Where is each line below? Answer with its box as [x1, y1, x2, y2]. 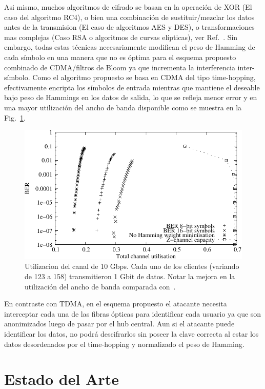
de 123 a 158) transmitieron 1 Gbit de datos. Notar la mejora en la [25, 270, 235, 281]
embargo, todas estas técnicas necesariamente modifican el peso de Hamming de [4, 42, 255, 52]
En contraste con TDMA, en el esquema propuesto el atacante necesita [4, 298, 227, 309]
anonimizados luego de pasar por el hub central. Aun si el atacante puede [4, 318, 235, 329]
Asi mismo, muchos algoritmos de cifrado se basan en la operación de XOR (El [4, 2, 252, 12]
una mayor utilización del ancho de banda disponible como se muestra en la [4, 102, 242, 112]
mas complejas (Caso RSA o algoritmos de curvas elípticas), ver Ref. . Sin [4, 31, 238, 42]
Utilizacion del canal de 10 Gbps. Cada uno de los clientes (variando [25, 261, 239, 271]
